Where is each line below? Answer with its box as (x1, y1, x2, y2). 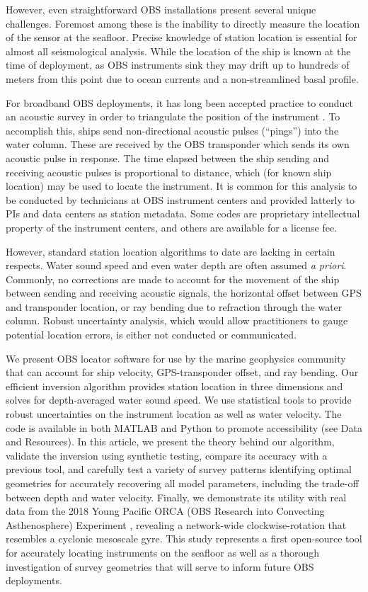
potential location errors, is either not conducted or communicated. (6, 327, 297, 342)
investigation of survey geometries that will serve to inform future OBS (6, 559, 314, 574)
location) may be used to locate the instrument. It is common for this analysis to (6, 178, 357, 193)
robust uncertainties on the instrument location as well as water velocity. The (6, 406, 342, 421)
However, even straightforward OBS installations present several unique (6, 2, 316, 16)
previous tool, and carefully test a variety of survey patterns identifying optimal (6, 462, 352, 477)
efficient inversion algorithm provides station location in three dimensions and (6, 378, 343, 393)
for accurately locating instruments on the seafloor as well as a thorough (6, 545, 320, 559)
